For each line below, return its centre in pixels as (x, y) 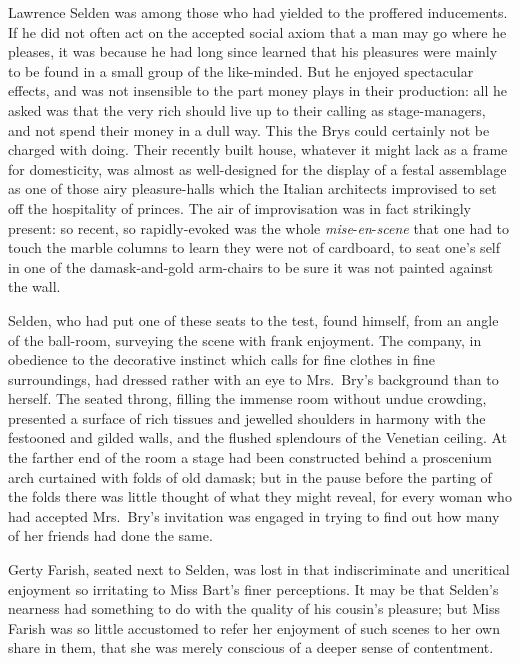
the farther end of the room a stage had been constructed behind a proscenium (250, 457)
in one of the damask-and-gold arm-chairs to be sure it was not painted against (251, 266)
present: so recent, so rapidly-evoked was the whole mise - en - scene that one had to (259, 227)
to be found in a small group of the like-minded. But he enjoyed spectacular (241, 70)
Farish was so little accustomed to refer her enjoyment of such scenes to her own (254, 627)
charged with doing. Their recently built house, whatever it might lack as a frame (258, 149)
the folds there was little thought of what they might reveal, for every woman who (260, 496)
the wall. (34, 286)
